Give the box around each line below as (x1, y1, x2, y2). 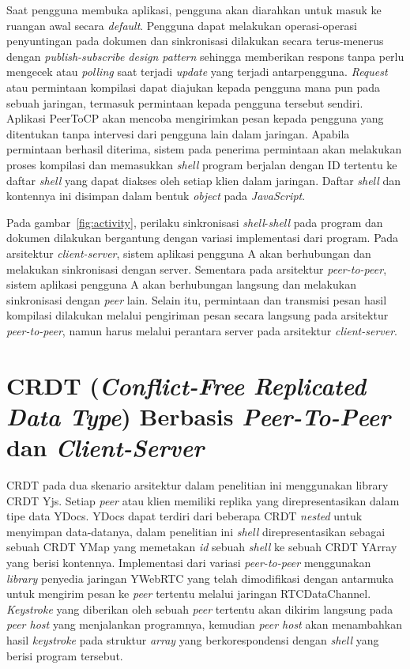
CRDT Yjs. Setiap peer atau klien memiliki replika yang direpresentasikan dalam (6, 492, 400, 508)
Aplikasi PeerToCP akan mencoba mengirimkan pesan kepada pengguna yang (6, 110, 384, 127)
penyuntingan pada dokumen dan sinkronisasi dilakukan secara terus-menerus (6, 32, 384, 49)
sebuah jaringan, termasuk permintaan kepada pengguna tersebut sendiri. (6, 94, 363, 111)
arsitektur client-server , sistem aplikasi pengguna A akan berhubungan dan (6, 244, 371, 261)
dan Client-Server (6, 431, 205, 464)
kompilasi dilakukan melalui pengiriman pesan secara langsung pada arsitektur (6, 307, 389, 323)
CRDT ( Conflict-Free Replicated (6, 369, 367, 402)
